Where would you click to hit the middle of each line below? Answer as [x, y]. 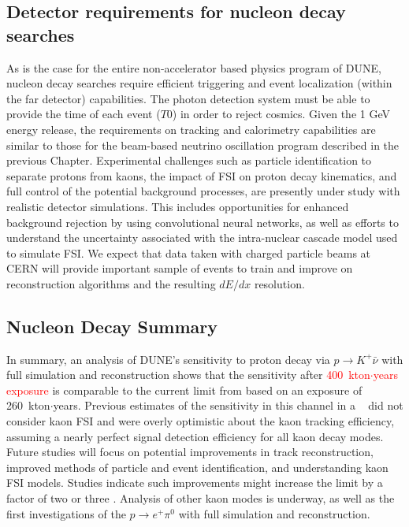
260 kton [28, 405]
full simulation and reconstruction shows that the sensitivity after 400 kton [188, 375]
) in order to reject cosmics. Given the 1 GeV [281, 114]
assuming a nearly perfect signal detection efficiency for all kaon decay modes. [195, 436]
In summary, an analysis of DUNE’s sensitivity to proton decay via [168, 359]
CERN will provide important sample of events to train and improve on [180, 268]
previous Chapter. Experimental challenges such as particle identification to [189, 160]
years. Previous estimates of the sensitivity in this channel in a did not [228, 405]
